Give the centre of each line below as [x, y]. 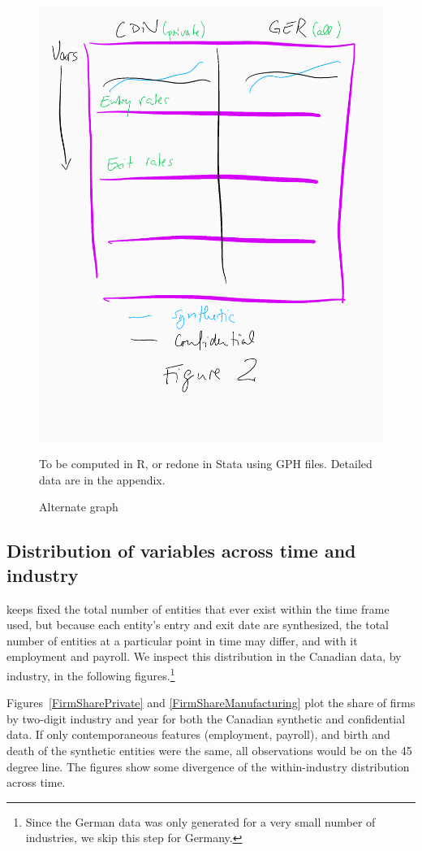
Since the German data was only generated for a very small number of [200, 821]
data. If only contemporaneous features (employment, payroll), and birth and [198, 734]
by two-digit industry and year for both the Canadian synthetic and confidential [206, 718]
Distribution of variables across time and [181, 551]
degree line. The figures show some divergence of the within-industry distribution [208, 766]
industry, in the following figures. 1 [91, 674]
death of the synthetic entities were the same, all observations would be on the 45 [209, 751]
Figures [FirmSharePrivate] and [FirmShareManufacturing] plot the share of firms [211, 703]
